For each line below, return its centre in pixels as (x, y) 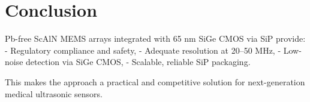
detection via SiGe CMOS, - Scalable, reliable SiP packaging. (138, 62)
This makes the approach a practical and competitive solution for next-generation (155, 81)
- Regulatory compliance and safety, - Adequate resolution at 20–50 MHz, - (143, 50)
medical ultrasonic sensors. (54, 93)
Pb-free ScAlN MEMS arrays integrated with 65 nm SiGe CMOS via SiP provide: (155, 38)
